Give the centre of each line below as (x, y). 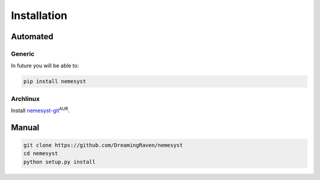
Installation (39, 15)
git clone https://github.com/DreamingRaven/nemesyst (103, 145)
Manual (25, 127)
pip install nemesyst (55, 81)
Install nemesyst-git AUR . (40, 110)
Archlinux (25, 99)
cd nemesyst (41, 154)
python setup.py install (60, 162)
